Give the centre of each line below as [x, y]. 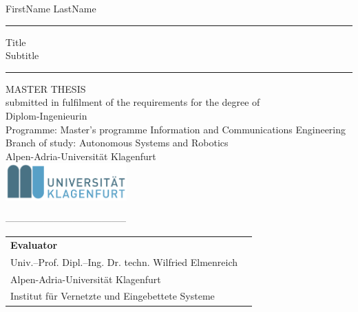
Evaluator [34, 244]
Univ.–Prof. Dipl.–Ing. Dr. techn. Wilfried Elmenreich [124, 261]
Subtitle [22, 55]
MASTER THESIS [46, 88]
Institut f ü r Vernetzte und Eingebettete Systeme [113, 296]
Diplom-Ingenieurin [46, 115]
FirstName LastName [51, 8]
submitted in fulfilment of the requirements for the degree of [133, 102]
